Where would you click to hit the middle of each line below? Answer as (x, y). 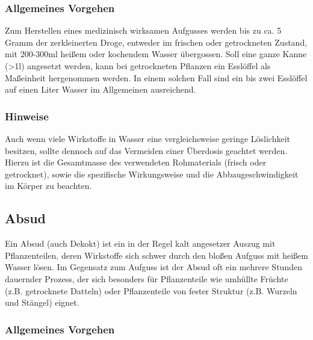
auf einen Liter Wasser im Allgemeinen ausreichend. (101, 89)
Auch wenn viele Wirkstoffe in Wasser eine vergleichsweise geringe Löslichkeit (148, 138)
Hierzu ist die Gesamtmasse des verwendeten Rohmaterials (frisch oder (136, 162)
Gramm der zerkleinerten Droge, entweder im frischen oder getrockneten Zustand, (156, 42)
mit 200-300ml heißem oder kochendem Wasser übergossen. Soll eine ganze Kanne (156, 54)
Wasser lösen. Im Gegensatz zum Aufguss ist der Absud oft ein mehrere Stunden (153, 267)
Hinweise (27, 116)
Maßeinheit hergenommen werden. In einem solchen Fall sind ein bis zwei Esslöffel (156, 77)
